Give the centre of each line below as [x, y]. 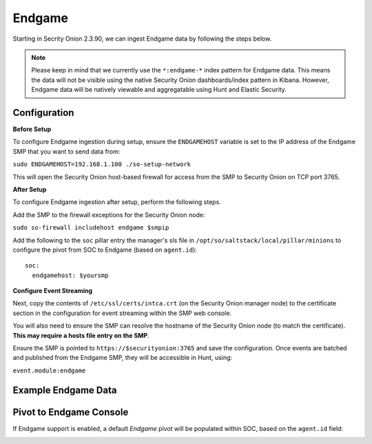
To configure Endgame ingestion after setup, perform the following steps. [117, 202]
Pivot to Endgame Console [71, 412]
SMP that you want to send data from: [66, 151]
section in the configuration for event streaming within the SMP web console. [122, 313]
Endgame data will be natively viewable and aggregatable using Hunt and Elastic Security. [159, 90]
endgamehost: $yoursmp [70, 275]
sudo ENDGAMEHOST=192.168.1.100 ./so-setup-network [102, 164]
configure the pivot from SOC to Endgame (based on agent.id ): [105, 250]
